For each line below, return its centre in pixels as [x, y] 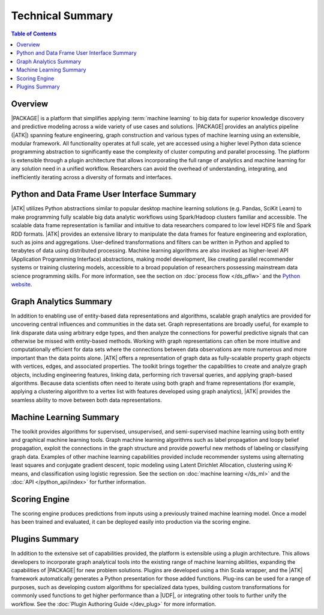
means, [20, 473]
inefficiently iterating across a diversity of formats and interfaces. [92, 177]
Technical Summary [62, 16]
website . [22, 284]
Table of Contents [34, 34]
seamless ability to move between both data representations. [86, 400]
